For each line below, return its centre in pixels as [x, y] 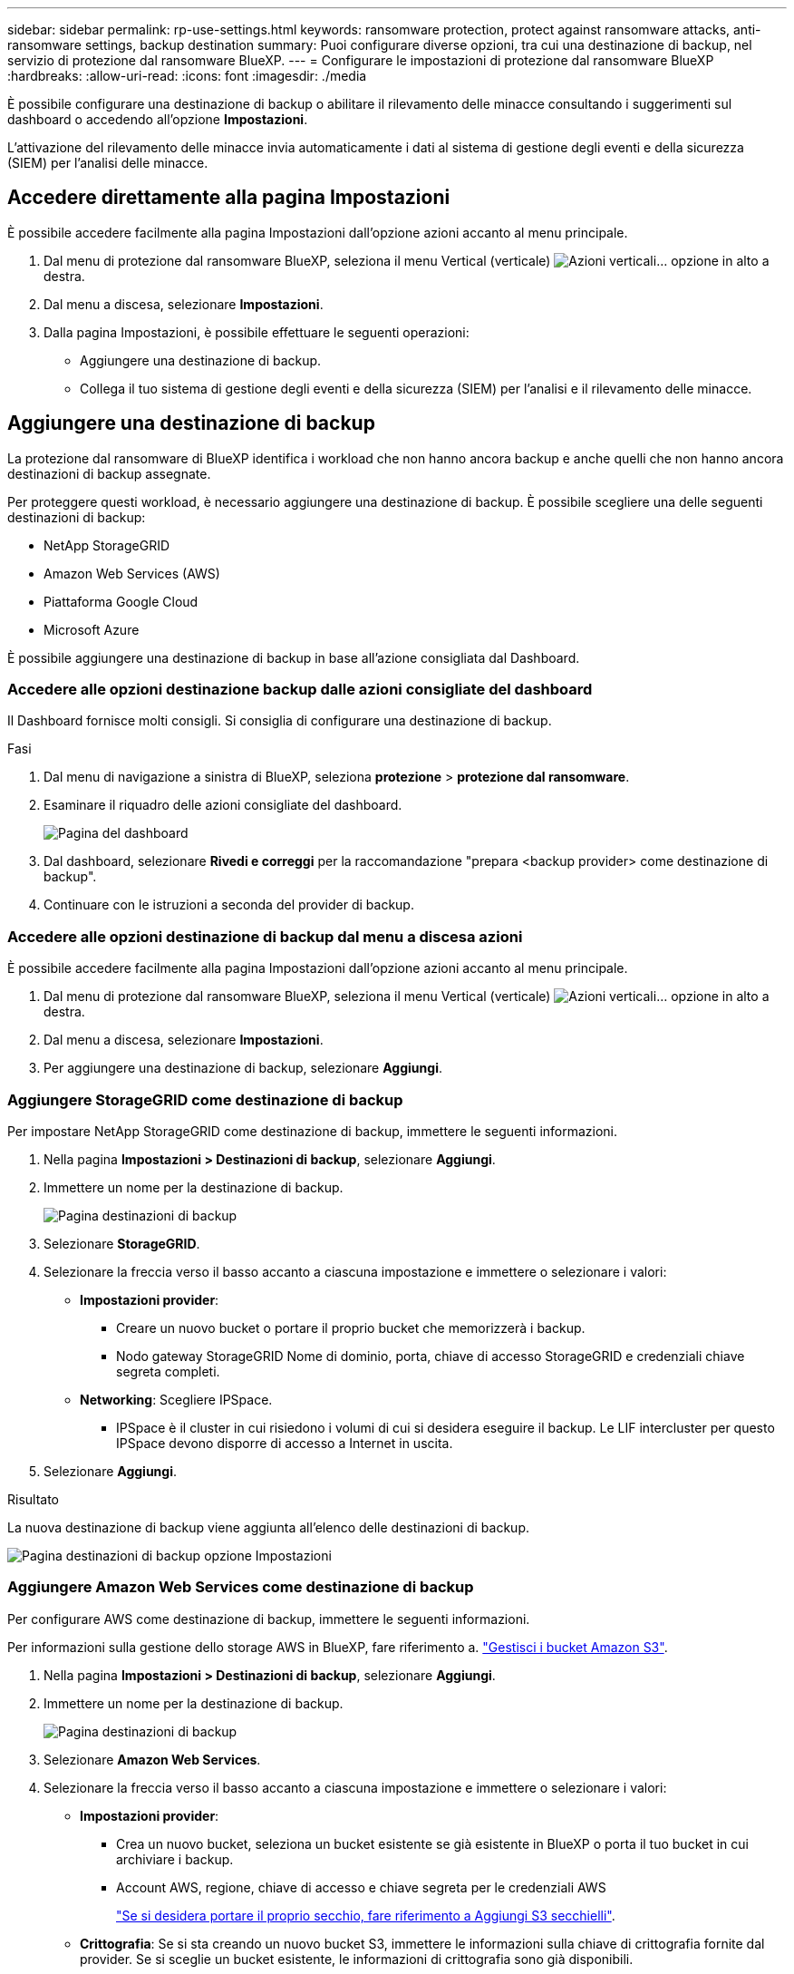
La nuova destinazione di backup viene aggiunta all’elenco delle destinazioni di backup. [268, 1527]
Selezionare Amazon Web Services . [152, 1759]
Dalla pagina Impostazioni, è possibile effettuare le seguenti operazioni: [257, 332]
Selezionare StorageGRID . [122, 1243]
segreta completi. [168, 1371]
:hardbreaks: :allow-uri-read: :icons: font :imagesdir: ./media [187, 76]
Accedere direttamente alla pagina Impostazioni [229, 198]
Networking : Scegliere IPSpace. [176, 1399]
